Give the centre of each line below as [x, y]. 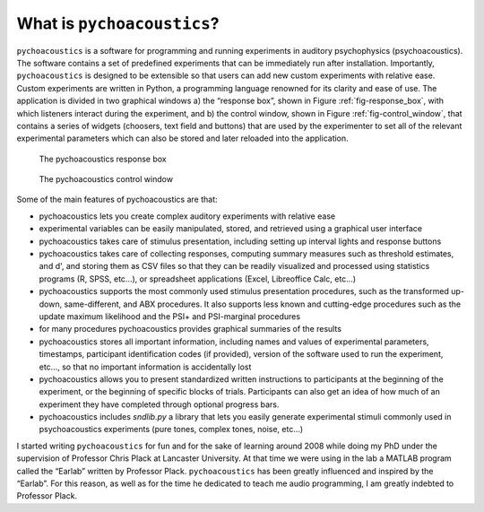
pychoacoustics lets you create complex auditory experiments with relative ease [187, 216]
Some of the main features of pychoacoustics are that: [117, 200]
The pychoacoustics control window [106, 179]
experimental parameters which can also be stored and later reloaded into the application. [182, 138]
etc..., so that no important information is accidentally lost [145, 367]
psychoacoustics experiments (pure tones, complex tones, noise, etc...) [171, 430]
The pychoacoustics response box [103, 159]
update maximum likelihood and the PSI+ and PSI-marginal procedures [169, 316]
